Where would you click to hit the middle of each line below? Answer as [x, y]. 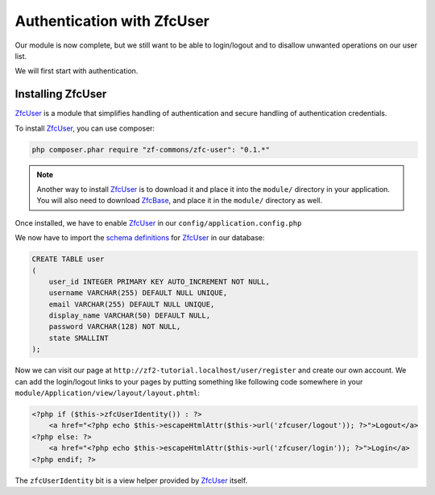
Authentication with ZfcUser [112, 21]
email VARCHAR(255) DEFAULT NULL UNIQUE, [132, 304]
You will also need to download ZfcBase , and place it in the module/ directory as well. [179, 201]
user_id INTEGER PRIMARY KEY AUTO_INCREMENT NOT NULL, [159, 281]
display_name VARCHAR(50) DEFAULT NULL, [130, 316]
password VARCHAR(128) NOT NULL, [115, 327]
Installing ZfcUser [61, 94]
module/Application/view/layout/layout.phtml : [108, 393]
